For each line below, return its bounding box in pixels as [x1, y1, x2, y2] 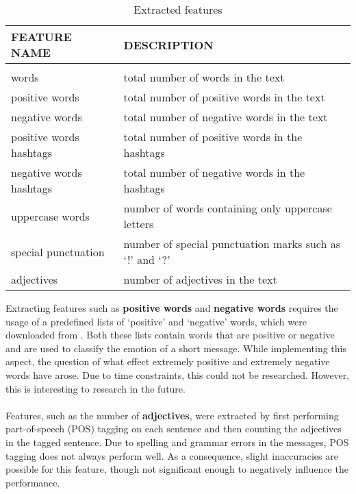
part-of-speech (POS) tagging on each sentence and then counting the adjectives [5, 421, 342, 436]
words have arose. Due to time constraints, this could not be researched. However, [5, 367, 350, 382]
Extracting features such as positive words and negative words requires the [5, 301, 338, 314]
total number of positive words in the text [123, 89, 325, 105]
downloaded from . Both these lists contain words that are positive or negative [5, 328, 335, 342]
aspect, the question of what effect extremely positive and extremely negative [5, 354, 330, 369]
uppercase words [11, 208, 90, 224]
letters [123, 216, 154, 232]
